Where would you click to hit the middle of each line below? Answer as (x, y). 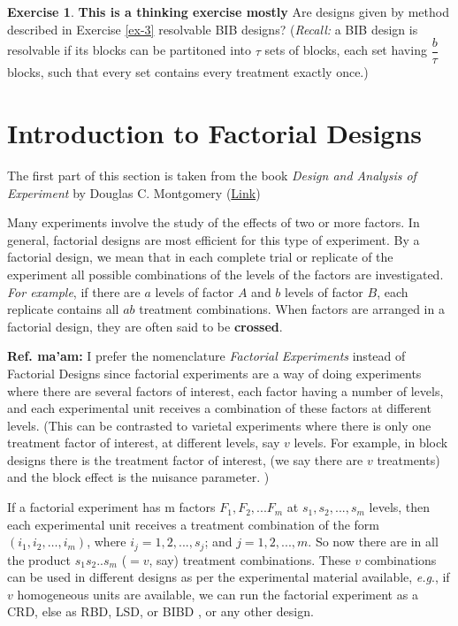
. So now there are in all (373, 542)
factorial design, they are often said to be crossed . (145, 326)
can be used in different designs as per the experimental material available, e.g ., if (229, 577)
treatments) (408, 459)
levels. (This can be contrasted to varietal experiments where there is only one (219, 425)
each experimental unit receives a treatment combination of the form (193, 524)
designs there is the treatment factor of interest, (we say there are (185, 459)
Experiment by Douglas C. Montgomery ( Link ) (134, 192)
